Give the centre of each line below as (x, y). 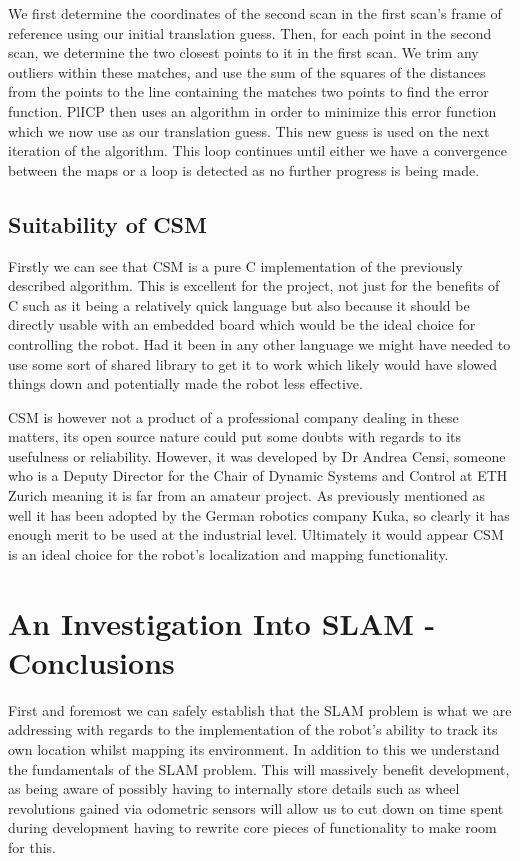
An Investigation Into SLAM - (222, 622)
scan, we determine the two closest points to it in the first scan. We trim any (243, 52)
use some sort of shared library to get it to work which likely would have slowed (252, 363)
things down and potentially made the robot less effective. (185, 383)
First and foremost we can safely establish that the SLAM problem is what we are (260, 709)
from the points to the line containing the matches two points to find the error (248, 91)
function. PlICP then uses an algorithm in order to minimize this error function (252, 110)
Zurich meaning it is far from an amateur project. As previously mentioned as (246, 495)
